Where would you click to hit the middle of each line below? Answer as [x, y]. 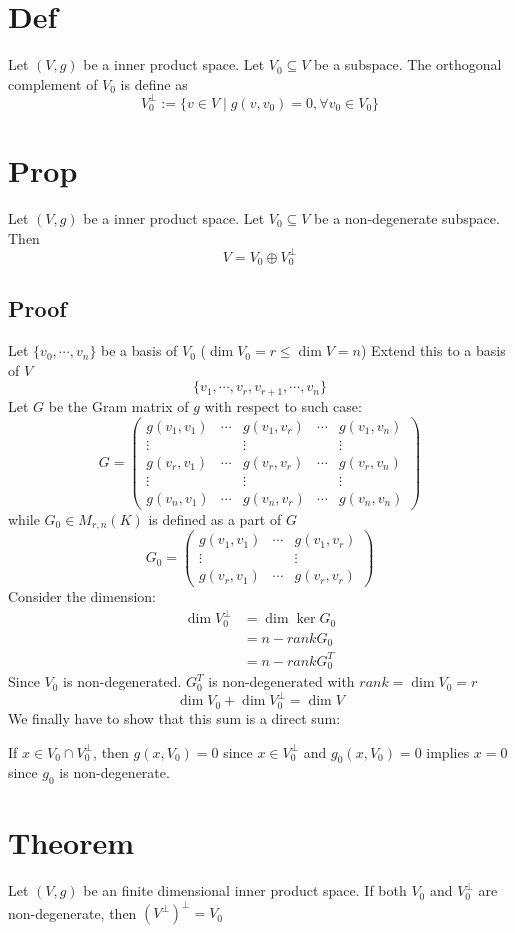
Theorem [71, 842]
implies [448, 751]
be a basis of [139, 350]
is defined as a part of [215, 518]
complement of [53, 83]
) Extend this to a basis [433, 350]
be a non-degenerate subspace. [407, 217]
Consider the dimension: [82, 596]
